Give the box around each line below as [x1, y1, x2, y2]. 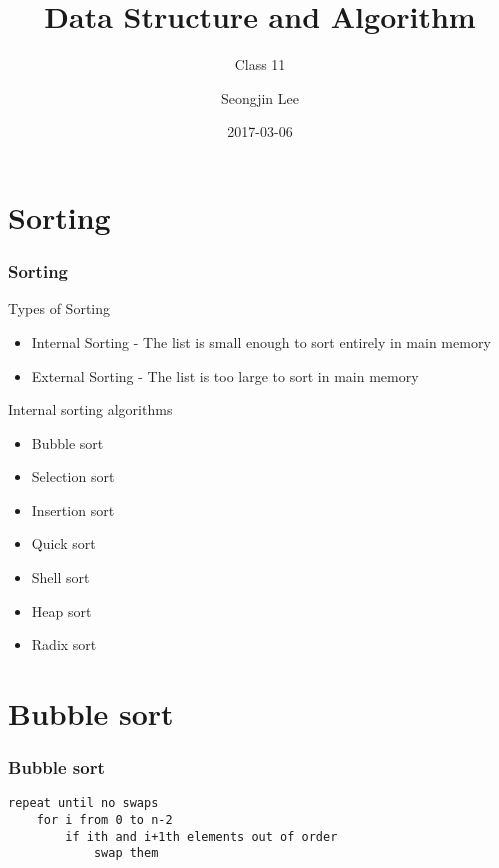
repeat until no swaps [8, 796, 159, 811]
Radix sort [31, 634, 97, 655]
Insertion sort [31, 499, 115, 520]
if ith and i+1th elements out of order [65, 829, 338, 844]
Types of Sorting [8, 298, 111, 319]
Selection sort [31, 466, 115, 487]
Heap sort [31, 600, 92, 621]
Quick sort [31, 533, 96, 554]
